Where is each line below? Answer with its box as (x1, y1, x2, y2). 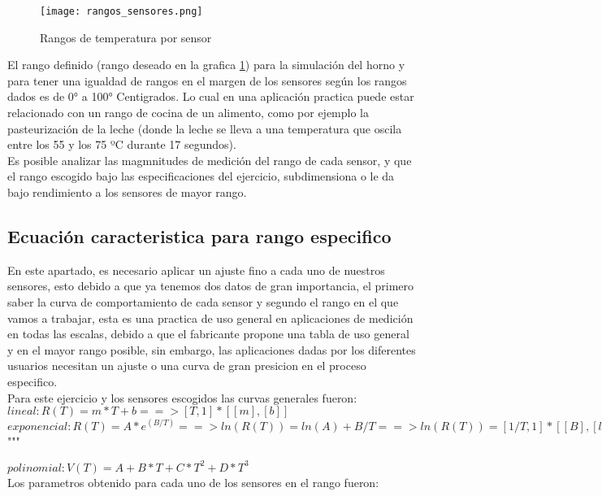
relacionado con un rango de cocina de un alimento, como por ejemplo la (7, 104, 370, 121)
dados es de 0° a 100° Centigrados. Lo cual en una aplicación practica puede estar (7, 88, 414, 105)
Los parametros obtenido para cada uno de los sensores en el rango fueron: (7, 473, 379, 490)
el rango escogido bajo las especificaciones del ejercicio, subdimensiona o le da (7, 168, 395, 185)
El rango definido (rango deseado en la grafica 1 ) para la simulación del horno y (7, 56, 405, 73)
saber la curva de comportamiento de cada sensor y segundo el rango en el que (7, 293, 399, 310)
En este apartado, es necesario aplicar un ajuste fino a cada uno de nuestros (7, 261, 385, 278)
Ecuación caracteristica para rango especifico (7, 223, 392, 248)
